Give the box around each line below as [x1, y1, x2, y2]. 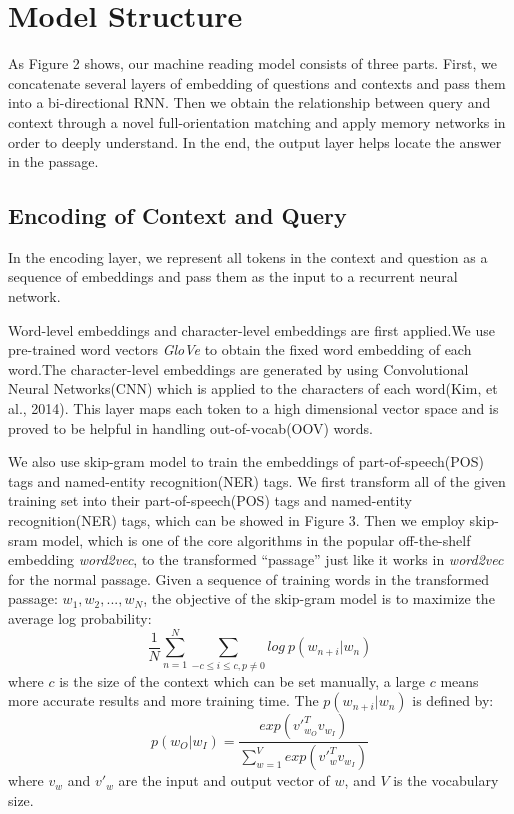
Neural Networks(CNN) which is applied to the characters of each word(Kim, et [8, 378, 498, 399]
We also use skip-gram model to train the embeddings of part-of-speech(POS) [8, 451, 484, 472]
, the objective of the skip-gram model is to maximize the [143, 588, 495, 609]
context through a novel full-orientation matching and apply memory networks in [8, 111, 506, 132]
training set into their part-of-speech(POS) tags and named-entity [8, 490, 412, 511]
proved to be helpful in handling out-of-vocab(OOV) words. [8, 417, 373, 438]
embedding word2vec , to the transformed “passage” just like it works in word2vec [8, 549, 504, 570]
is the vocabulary [393, 770, 499, 791]
